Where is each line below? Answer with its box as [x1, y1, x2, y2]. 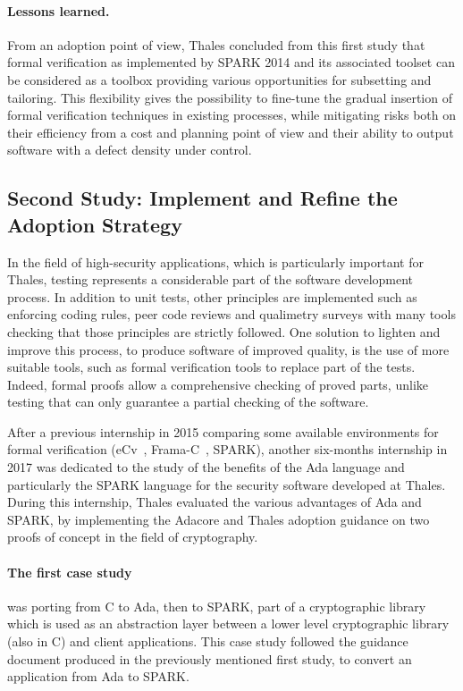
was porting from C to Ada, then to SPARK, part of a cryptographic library [7, 596, 426, 615]
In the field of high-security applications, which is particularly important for [7, 252, 424, 271]
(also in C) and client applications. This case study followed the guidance [7, 632, 408, 651]
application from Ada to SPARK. [7, 667, 189, 686]
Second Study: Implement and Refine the [7, 184, 398, 212]
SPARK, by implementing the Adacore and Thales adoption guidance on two [7, 510, 430, 528]
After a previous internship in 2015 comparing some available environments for [7, 422, 439, 441]
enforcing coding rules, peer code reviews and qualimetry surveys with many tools [7, 305, 456, 324]
